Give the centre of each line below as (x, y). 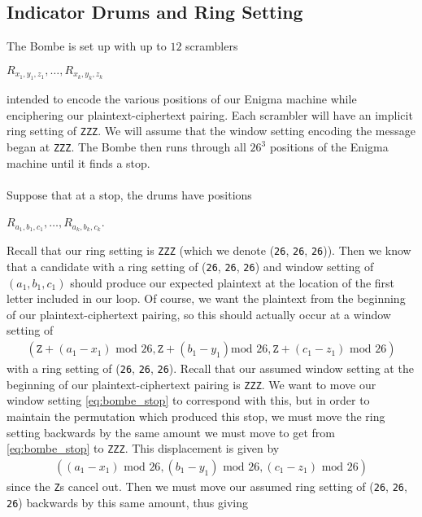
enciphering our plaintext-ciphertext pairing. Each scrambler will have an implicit (210, 114)
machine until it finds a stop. (78, 162)
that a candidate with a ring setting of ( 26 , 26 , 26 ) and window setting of (190, 266)
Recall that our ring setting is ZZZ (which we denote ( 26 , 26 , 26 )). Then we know (209, 250)
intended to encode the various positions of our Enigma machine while (182, 99)
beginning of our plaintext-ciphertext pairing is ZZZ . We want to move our (191, 384)
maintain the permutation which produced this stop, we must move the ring (196, 416)
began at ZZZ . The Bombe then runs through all (126, 147)
